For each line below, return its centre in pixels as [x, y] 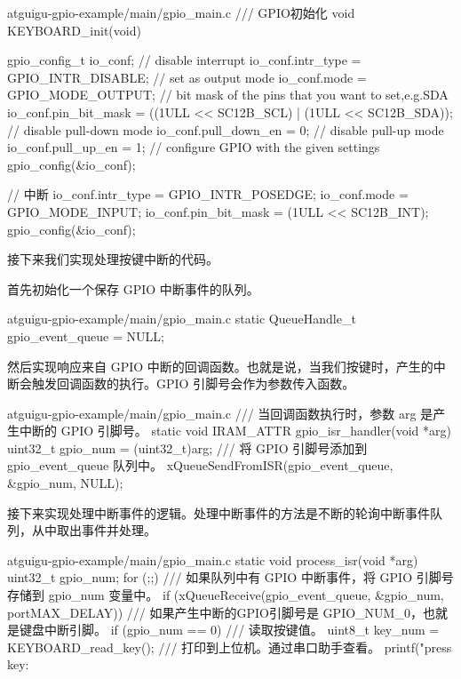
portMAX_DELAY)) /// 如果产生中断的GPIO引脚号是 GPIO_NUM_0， [215, 612]
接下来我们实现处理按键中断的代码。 [113, 259]
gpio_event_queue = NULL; [86, 336]
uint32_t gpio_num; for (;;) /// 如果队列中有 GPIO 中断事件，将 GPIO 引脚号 [230, 577]
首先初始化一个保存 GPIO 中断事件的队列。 [133, 288]
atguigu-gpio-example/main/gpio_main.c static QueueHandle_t [182, 319]
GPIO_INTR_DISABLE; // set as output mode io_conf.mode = [187, 77]
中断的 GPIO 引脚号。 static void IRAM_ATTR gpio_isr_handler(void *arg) [235, 431]
